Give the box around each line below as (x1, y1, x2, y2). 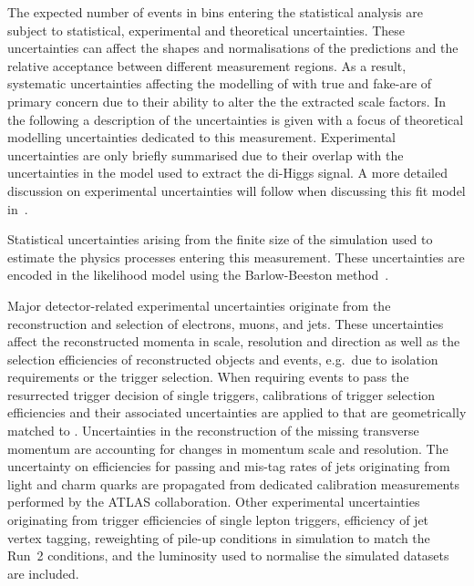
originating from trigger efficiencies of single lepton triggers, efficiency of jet (7, 510, 429, 529)
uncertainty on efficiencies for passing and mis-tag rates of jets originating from (7, 457, 450, 476)
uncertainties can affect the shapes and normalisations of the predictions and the (7, 38, 459, 57)
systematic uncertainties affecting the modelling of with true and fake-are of (7, 74, 432, 93)
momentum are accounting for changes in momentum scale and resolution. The (7, 438, 448, 457)
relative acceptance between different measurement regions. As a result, (7, 56, 407, 75)
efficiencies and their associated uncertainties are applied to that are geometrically (7, 403, 467, 422)
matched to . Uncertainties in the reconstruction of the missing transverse (7, 421, 419, 440)
